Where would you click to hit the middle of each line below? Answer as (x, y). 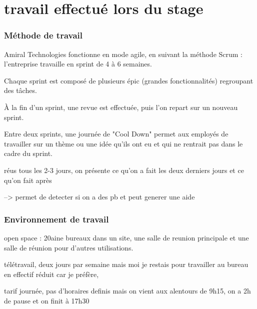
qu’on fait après (28, 180)
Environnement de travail (56, 219)
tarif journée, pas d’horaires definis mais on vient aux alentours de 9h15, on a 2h (127, 291)
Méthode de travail (43, 35)
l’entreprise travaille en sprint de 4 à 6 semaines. (78, 64)
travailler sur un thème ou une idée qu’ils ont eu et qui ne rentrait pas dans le (123, 143)
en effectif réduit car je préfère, (51, 274)
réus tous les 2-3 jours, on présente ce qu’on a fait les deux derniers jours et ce (124, 170)
